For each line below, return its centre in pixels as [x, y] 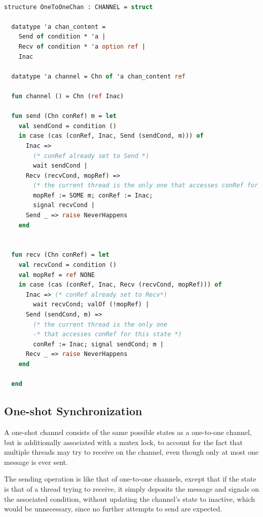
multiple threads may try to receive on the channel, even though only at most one [131, 452]
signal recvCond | [64, 205]
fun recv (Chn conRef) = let [60, 255]
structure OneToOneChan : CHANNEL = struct [79, 7]
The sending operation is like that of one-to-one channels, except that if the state [130, 479]
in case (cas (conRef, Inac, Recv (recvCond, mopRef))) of [120, 285]
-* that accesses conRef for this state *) [107, 334]
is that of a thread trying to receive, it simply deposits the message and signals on [132, 488]
